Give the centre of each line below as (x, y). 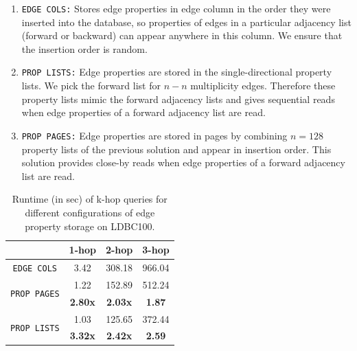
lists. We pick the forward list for (91, 86)
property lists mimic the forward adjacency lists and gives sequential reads (178, 99)
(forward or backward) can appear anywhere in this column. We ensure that (182, 35)
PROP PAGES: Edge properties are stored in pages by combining (154, 135)
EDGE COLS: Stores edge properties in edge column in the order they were (176, 8)
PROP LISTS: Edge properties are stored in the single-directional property (177, 72)
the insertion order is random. (84, 48)
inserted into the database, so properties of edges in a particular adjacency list (186, 22)
